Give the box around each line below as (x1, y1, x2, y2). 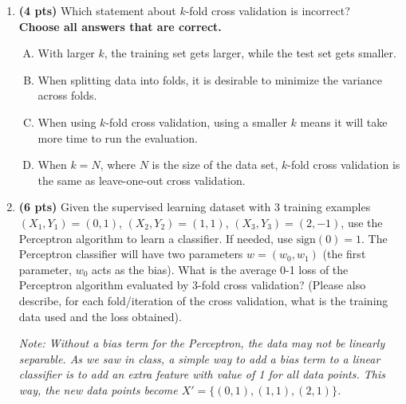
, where (100, 156, 136, 173)
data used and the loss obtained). (18, 308, 182, 324)
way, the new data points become (18, 381, 178, 398)
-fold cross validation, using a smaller (105, 113, 287, 130)
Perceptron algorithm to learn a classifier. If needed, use (18, 229, 294, 246)
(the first (322, 245, 366, 262)
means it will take (300, 113, 388, 130)
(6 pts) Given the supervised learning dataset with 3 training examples (18, 198, 371, 215)
